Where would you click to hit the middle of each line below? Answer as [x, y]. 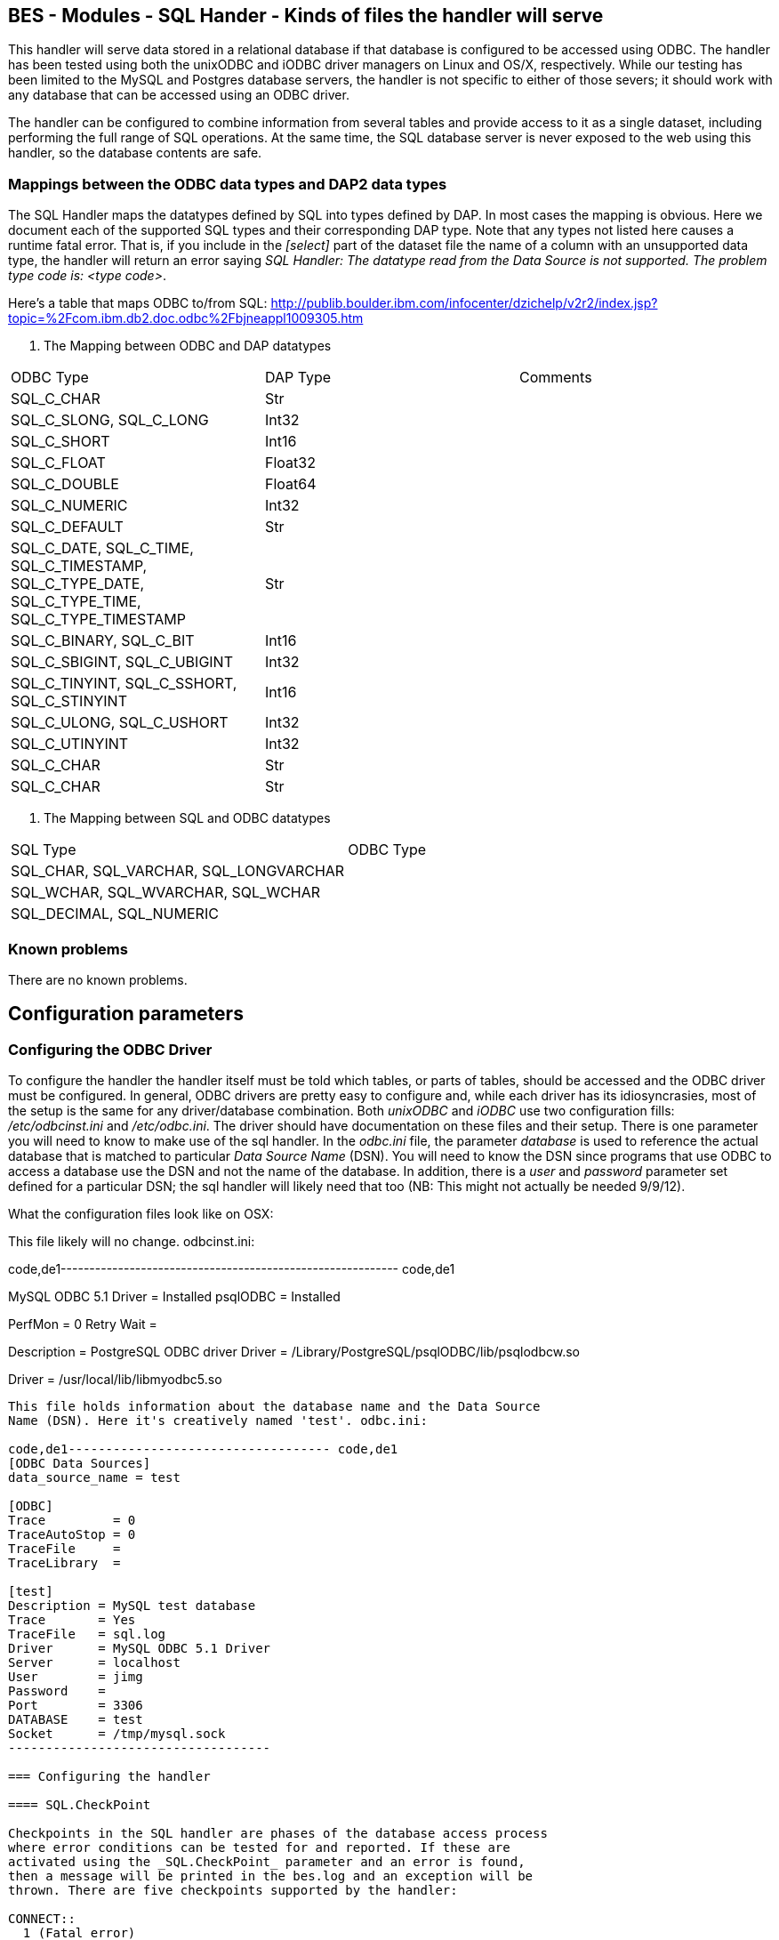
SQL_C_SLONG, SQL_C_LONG [110, 420]
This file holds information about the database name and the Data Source [274, 1407]
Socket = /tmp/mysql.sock [117, 1734]
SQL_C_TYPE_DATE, [78, 584]
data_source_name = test [94, 1478]
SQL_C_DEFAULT [67, 527]
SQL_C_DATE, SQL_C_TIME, [102, 548]
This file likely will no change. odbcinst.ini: [132, 1242]
